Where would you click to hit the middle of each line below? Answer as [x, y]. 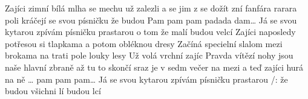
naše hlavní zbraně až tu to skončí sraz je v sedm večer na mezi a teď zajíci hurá [154, 67]
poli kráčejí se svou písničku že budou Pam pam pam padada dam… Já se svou [151, 20]
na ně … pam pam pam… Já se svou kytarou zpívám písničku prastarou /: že [146, 79]
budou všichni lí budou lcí [53, 91]
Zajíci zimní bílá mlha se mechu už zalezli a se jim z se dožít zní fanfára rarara [151, 8]
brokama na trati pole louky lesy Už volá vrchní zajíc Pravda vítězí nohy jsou [149, 55]
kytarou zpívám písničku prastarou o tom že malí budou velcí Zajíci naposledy [150, 32]
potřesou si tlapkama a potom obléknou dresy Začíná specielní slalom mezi [144, 43]
